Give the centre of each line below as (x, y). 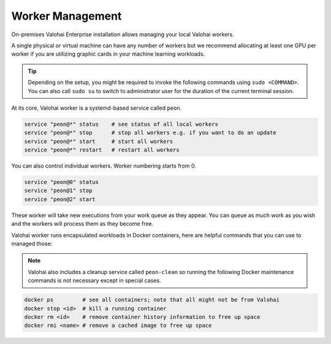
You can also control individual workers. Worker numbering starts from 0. (104, 166)
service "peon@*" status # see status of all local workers (121, 124)
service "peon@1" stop (58, 191)
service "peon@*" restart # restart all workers (102, 150)
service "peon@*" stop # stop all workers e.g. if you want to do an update (150, 133)
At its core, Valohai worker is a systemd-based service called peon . (97, 108)
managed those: (32, 243)
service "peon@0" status (62, 182)
